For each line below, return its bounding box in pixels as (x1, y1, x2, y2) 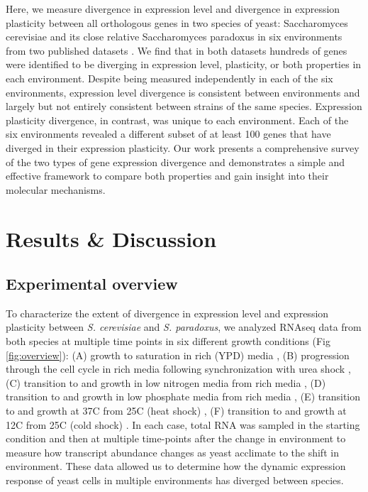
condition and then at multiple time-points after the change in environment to (6, 431, 346, 446)
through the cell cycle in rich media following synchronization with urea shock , (6, 361, 351, 376)
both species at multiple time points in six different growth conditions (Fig (6, 334, 330, 349)
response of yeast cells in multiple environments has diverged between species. (6, 473, 344, 488)
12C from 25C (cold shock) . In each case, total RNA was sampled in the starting (6, 417, 360, 432)
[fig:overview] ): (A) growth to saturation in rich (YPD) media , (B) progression (6, 347, 350, 362)
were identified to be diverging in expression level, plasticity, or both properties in (6, 57, 362, 72)
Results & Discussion (6, 224, 217, 253)
